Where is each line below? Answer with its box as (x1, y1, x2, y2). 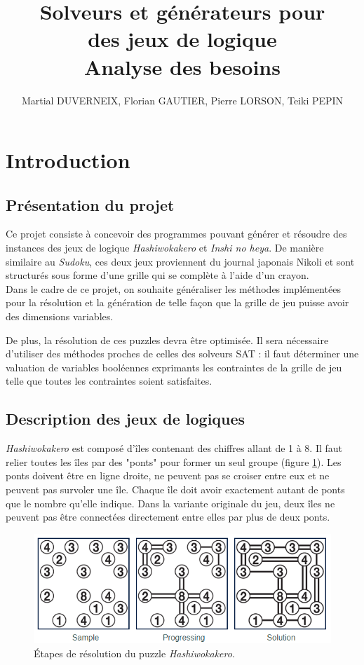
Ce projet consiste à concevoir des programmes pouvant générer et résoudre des (6, 226, 347, 241)
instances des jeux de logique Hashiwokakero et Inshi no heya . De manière (6, 240, 324, 255)
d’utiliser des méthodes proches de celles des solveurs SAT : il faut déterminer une (6, 346, 359, 361)
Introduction (6, 146, 130, 174)
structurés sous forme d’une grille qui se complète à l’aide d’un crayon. (6, 268, 309, 282)
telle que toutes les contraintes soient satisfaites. (6, 373, 213, 388)
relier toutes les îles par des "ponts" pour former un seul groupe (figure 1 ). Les (6, 454, 342, 469)
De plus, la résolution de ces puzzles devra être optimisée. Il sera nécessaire (6, 332, 329, 347)
